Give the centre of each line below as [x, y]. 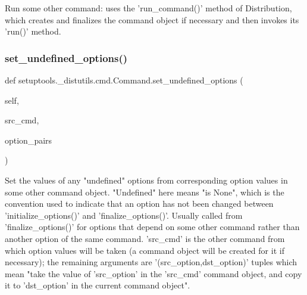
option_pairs [29, 140]
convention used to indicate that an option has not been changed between [139, 204]
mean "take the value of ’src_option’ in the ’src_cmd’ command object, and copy [153, 273]
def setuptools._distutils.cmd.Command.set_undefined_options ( [124, 80]
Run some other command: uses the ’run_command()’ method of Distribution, [148, 8]
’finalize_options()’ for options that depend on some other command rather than [152, 227]
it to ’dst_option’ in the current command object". [98, 285]
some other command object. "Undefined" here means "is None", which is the [145, 192]
